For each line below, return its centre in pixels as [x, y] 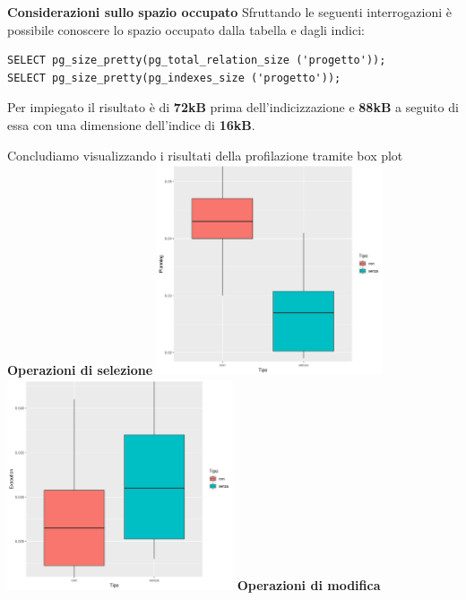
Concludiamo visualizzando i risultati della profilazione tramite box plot [205, 155]
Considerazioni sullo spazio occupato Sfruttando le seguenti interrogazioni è [229, 12]
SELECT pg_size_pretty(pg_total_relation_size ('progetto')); [197, 61]
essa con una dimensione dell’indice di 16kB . [131, 124]
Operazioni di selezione [80, 370]
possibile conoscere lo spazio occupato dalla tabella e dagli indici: [186, 29]
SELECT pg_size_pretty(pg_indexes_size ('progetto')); [174, 78]
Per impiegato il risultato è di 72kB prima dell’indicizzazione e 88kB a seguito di [233, 107]
